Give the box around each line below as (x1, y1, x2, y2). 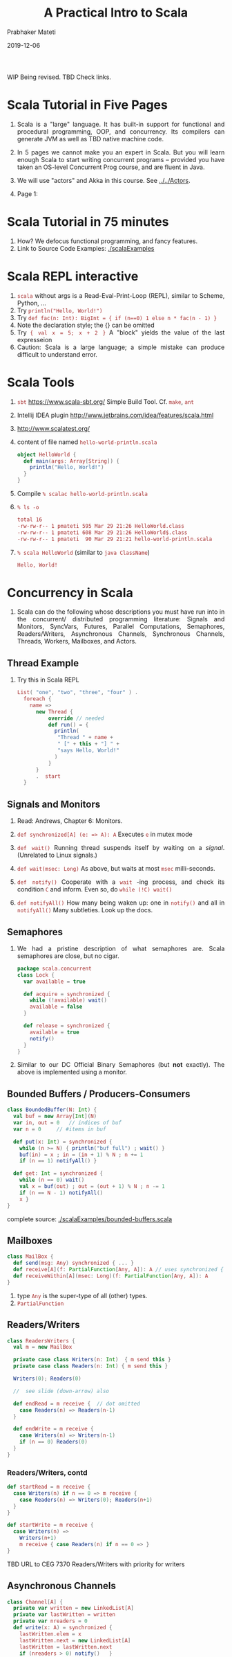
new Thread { (35, 708, 73, 715)
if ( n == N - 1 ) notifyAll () (19, 1189, 104, 1196)
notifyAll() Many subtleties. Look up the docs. (17, 906, 153, 914)
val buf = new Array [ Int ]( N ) (13, 1113, 97, 1120)
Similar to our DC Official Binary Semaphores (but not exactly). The (17, 1061, 225, 1069)
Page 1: (17, 189, 39, 198)
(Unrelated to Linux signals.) (17, 851, 97, 860)
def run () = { (48, 721, 89, 728)
